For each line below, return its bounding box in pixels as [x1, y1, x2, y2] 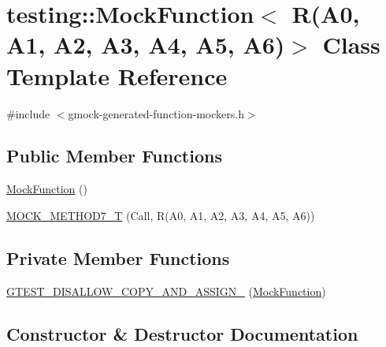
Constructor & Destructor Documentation [6, 321, 358, 345]
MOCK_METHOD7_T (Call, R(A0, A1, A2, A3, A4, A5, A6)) [6, 207, 315, 223]
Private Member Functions [6, 245, 230, 270]
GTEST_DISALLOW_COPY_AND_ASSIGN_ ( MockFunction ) [6, 282, 326, 299]
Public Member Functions [6, 144, 222, 168]
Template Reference [6, 59, 228, 91]
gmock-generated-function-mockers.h [68, 105, 244, 121]
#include [6, 105, 50, 121]
